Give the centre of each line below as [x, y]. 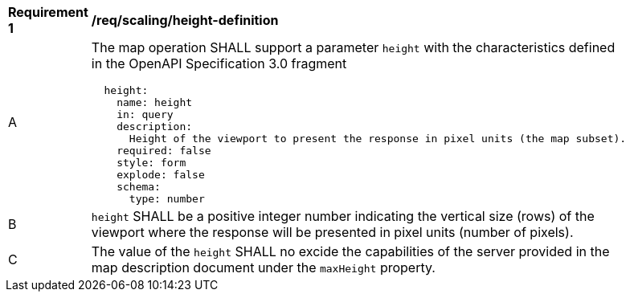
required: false [164, 151]
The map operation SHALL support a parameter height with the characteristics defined [353, 47]
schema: [139, 187]
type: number [167, 199]
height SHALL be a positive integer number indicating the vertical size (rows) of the [343, 216]
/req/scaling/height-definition [185, 20]
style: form [151, 163]
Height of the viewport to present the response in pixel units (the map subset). [378, 139]
